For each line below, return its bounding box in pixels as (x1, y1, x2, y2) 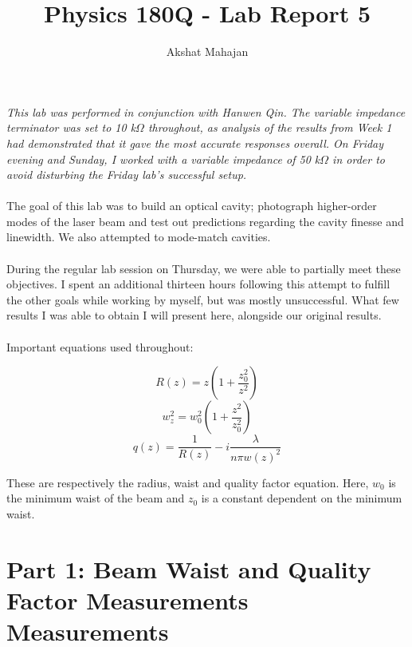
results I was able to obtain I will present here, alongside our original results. (6, 307, 382, 323)
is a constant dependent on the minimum (201, 490, 402, 506)
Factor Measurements (6, 583, 249, 616)
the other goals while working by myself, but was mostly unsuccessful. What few (6, 291, 399, 308)
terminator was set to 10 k (6, 119, 136, 136)
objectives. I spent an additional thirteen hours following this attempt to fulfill (6, 276, 390, 292)
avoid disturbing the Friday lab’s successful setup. (6, 166, 247, 183)
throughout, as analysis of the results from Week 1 (147, 119, 392, 136)
